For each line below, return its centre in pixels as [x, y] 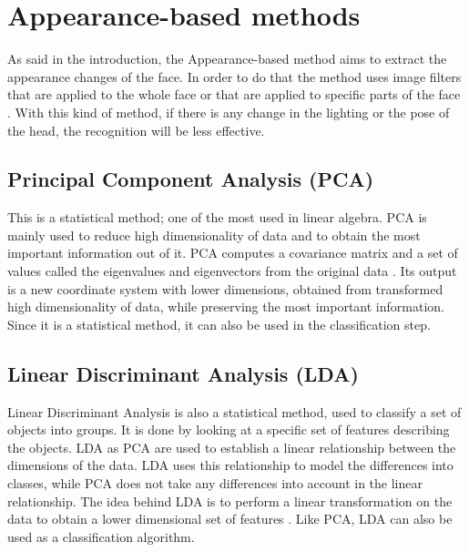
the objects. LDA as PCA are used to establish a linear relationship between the [232, 447]
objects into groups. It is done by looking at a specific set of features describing [229, 429]
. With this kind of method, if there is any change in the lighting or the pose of [229, 112]
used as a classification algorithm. [101, 536]
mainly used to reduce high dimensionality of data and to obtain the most [214, 235]
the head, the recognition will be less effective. [136, 130]
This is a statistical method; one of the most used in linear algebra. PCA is [217, 217]
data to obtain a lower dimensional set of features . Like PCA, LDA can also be [230, 519]
